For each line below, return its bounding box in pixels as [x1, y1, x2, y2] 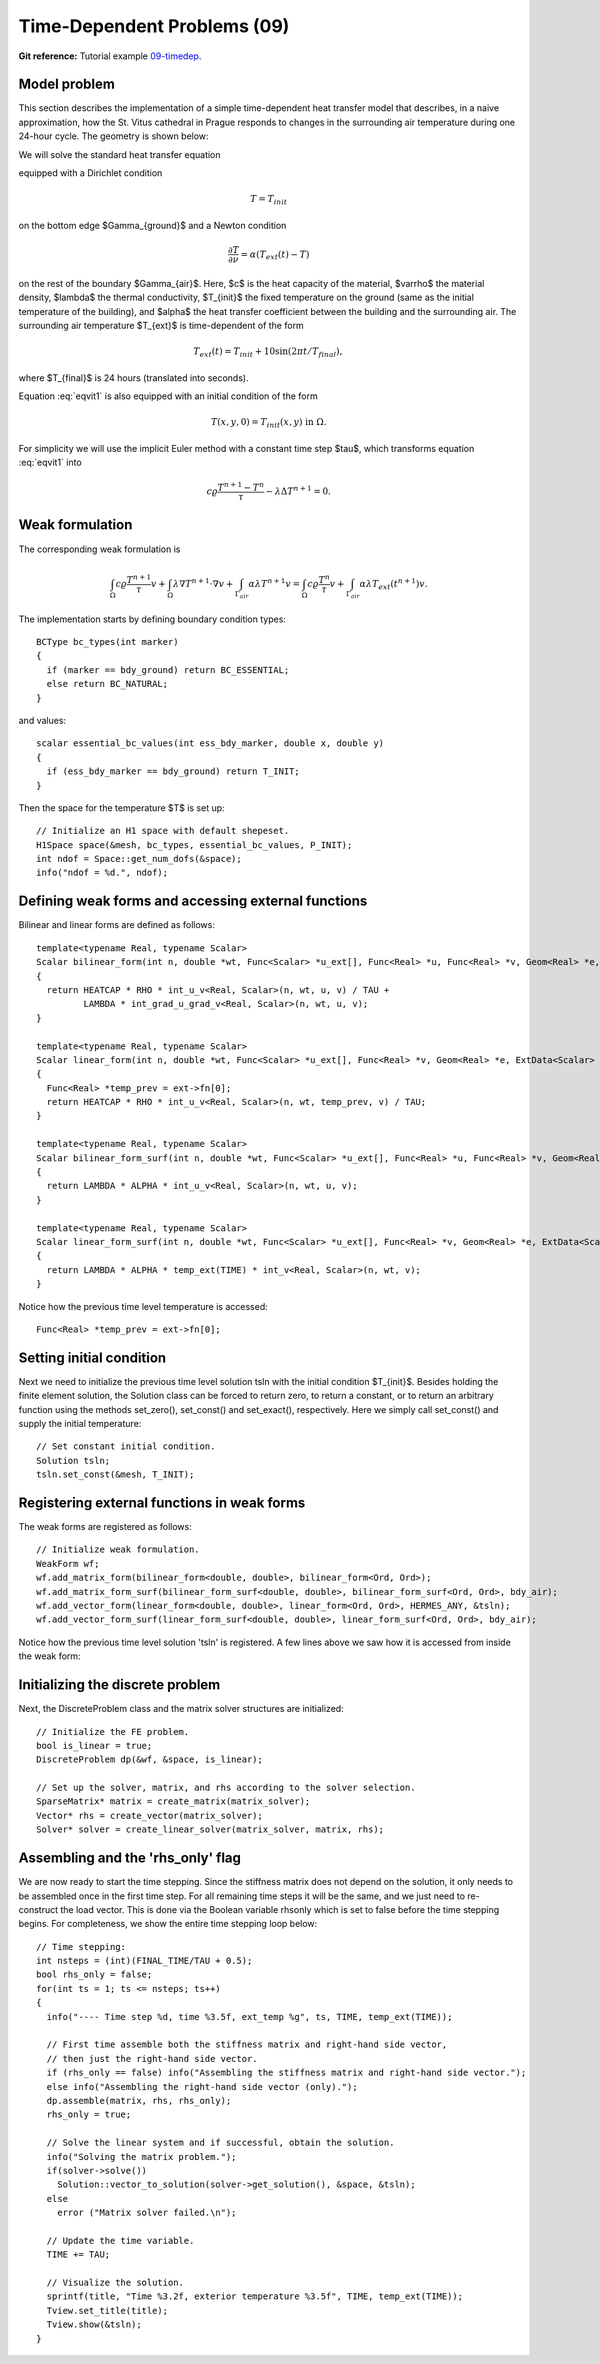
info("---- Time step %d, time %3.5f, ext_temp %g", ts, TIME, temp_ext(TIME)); [46, 2011, 453, 2022]
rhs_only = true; [46, 2109, 132, 2120]
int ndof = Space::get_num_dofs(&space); [36, 853, 242, 865]
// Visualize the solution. [46, 2277, 185, 2289]
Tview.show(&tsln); [46, 2319, 142, 2330]
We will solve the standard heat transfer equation [18, 148, 221, 160]
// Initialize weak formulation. [36, 1544, 200, 1555]
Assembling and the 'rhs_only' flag [18, 1850, 242, 1867]
